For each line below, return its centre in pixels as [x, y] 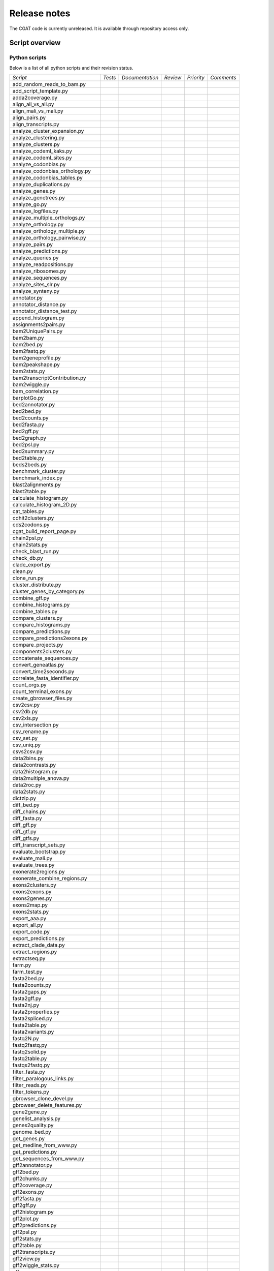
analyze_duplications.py [41, 185]
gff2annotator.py [32, 1165]
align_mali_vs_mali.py [38, 111]
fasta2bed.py [28, 979]
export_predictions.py [39, 939]
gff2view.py [26, 1259]
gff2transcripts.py [34, 1252]
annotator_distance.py [39, 305]
